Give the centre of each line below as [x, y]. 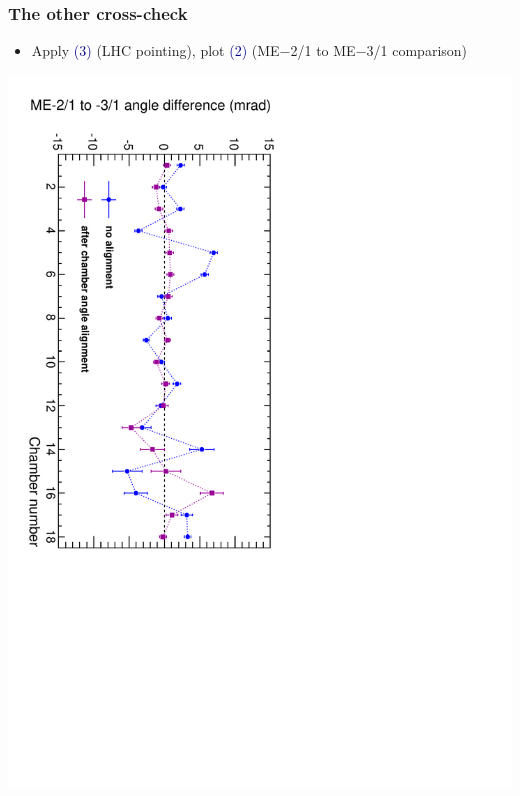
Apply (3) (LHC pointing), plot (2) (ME [155, 50]
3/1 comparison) [417, 50]
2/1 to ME [323, 50]
